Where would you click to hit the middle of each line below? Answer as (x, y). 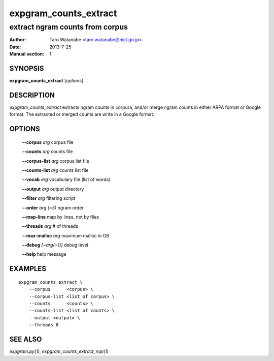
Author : (18, 40)
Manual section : (27, 54)
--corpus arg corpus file (48, 142)
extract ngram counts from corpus (68, 27)
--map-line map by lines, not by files (61, 217)
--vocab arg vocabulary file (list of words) (66, 179)
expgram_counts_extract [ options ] (46, 81)
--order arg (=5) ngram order (53, 207)
